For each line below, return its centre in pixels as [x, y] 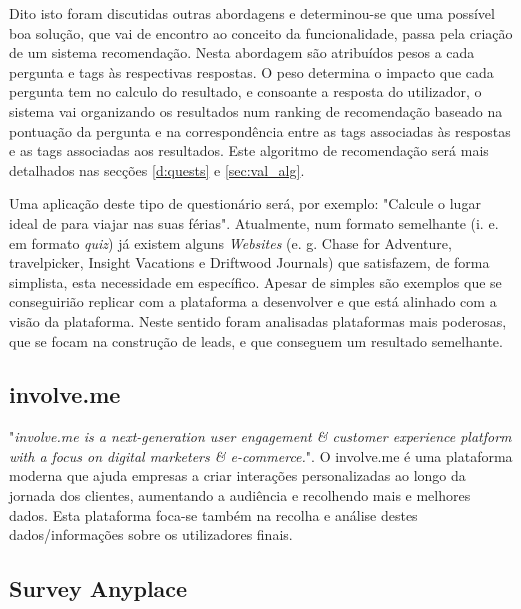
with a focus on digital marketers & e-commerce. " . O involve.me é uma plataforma [261, 455]
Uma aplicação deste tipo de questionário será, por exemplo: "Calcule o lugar [245, 203]
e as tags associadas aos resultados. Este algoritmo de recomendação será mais [249, 150]
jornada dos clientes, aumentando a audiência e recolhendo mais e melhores [240, 495]
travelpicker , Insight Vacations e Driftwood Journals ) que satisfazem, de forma [249, 262]
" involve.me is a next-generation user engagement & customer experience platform [260, 436]
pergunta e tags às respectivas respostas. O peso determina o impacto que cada [251, 71]
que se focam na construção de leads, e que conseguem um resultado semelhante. [256, 340]
